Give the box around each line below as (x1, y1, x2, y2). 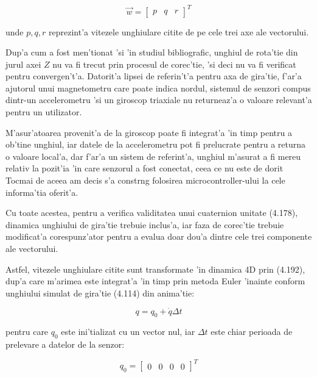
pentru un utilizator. (5, 106, 82, 118)
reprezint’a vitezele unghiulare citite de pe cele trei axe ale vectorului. (48, 25, 309, 38)
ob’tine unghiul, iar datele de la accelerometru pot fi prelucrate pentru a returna (5, 138, 306, 151)
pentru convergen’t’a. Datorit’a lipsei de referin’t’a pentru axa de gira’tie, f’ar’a (5, 70, 302, 82)
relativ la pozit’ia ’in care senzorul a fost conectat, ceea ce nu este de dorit (5, 162, 284, 174)
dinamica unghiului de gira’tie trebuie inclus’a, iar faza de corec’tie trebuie (5, 218, 284, 231)
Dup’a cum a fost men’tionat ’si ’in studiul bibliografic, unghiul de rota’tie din (5, 46, 298, 59)
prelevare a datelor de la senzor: (5, 338, 125, 351)
